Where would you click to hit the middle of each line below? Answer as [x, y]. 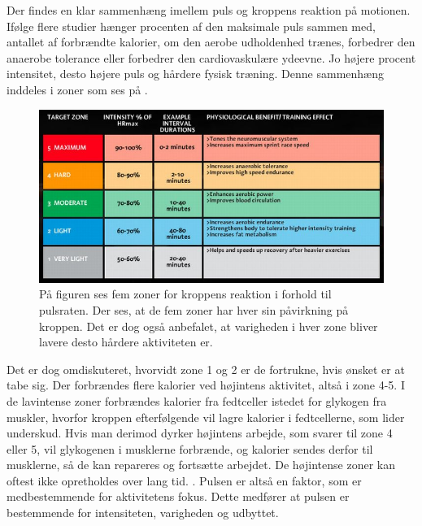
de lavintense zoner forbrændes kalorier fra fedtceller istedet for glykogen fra [197, 400]
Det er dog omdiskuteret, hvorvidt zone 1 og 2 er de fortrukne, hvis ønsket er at [206, 369]
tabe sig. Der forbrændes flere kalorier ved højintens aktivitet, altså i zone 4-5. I [206, 385]
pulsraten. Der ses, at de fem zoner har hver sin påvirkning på [194, 309]
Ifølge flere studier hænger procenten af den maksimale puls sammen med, [191, 26]
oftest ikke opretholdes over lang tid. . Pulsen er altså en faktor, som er [184, 480]
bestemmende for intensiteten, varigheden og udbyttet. [143, 513]
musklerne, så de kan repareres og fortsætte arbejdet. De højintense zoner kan [201, 465]
